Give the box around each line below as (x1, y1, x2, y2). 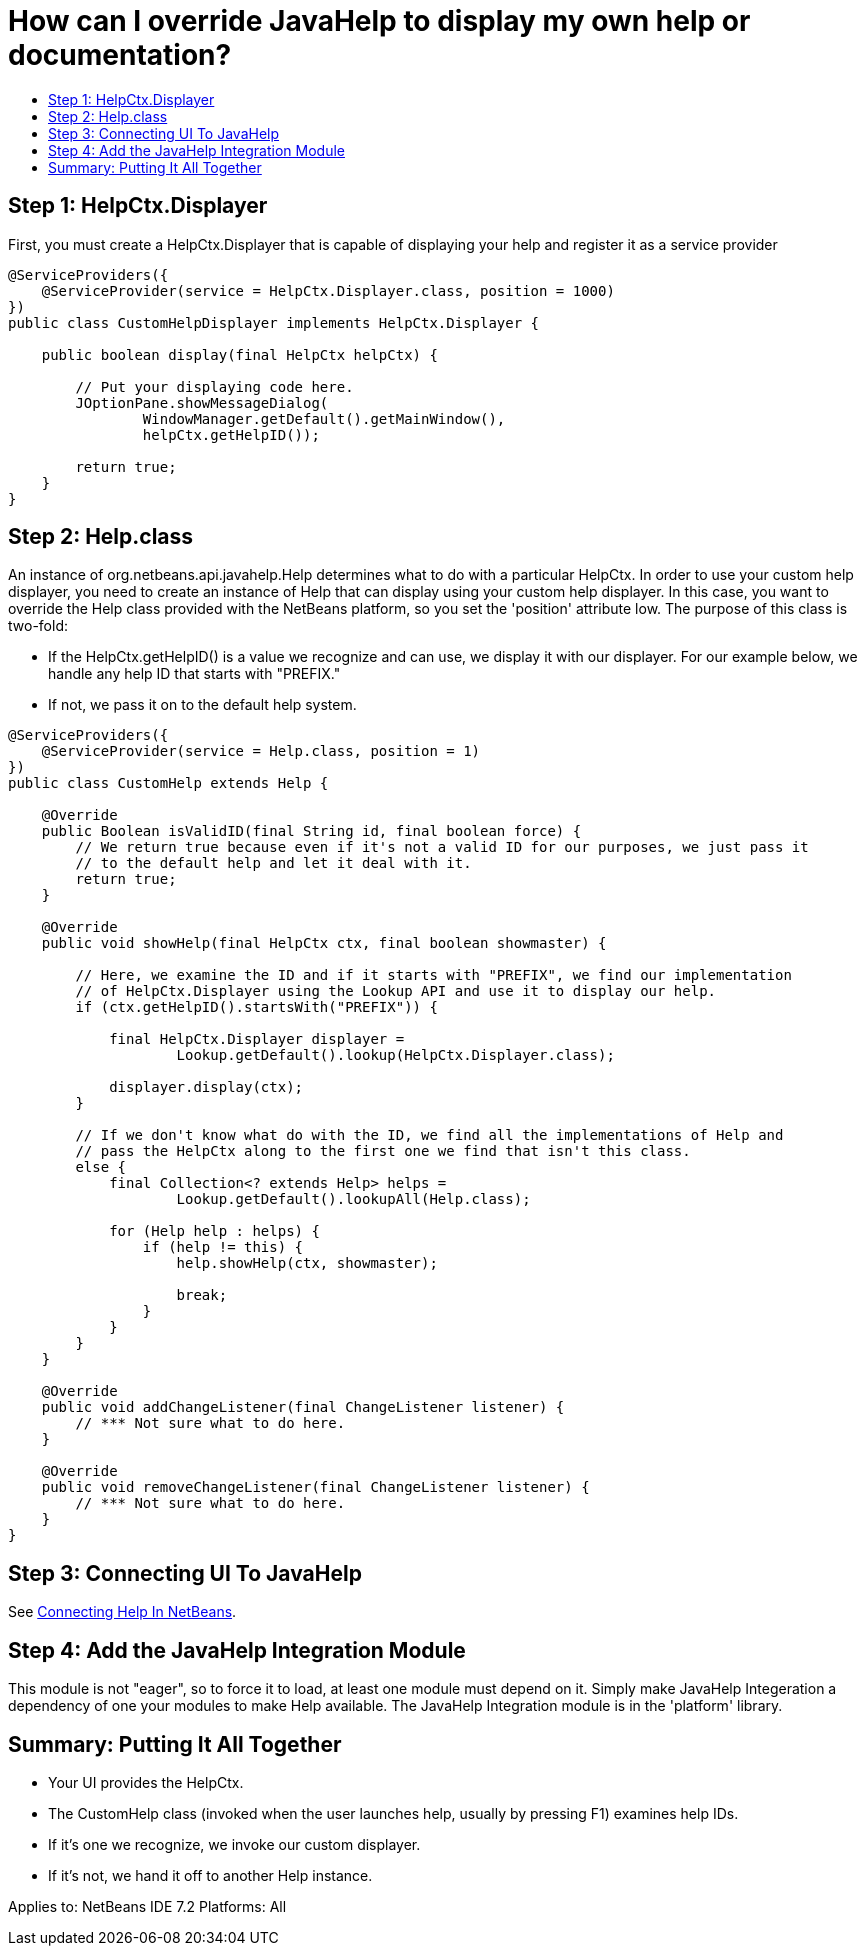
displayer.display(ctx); (109, 1079, 304, 1096)
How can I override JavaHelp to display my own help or (8, 4, 751, 38)
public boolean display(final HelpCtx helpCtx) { (41, 346, 438, 363)
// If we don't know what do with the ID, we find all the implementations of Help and (75, 1127, 784, 1144)
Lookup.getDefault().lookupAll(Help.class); (176, 1191, 531, 1208)
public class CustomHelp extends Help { (8, 775, 329, 792)
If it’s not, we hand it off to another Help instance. (48, 1866, 373, 1884)
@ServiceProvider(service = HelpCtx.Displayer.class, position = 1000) (41, 282, 615, 299)
